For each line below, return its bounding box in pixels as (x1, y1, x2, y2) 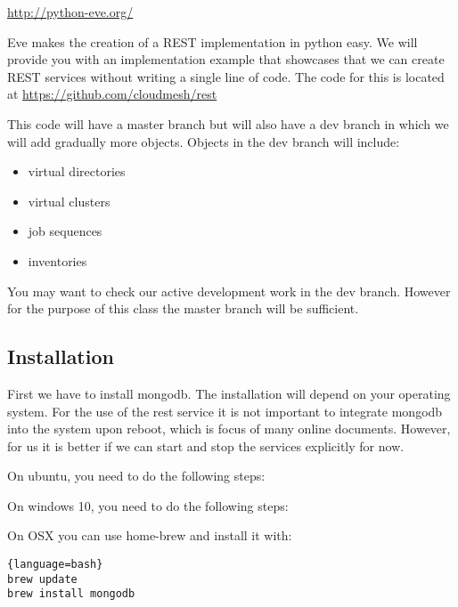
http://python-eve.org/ (7, 3, 134, 20)
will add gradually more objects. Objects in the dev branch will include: (7, 132, 400, 150)
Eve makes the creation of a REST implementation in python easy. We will (7, 32, 418, 51)
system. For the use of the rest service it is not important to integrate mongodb (7, 401, 443, 420)
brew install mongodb (7, 587, 135, 601)
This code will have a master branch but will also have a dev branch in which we (7, 114, 449, 133)
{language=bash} (7, 558, 103, 571)
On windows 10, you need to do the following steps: (7, 496, 289, 514)
